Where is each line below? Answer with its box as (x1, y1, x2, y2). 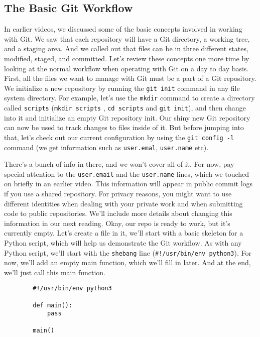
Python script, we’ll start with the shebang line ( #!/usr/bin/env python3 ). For (4, 247, 251, 258)
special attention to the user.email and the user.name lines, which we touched (4, 168, 249, 179)
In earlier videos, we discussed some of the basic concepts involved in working (4, 24, 242, 34)
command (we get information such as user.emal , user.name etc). (4, 142, 209, 152)
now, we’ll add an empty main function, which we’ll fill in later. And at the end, (4, 257, 251, 268)
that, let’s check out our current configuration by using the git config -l (4, 132, 234, 142)
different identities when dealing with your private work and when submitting (4, 198, 243, 208)
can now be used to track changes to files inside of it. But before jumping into (4, 122, 244, 133)
